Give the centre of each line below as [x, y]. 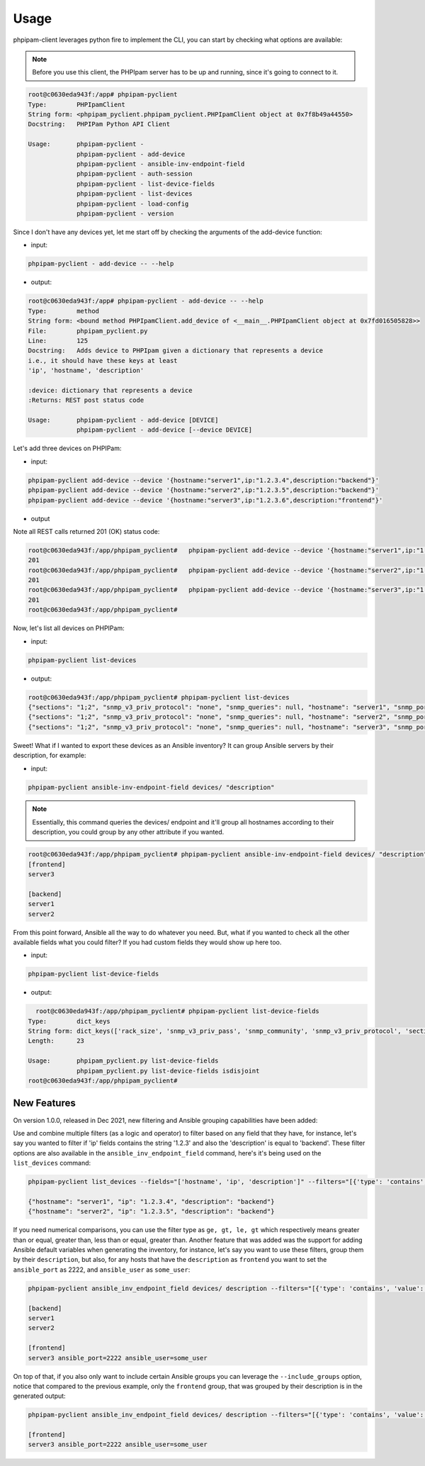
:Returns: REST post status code [86, 400]
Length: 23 [56, 1041]
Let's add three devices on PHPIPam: [67, 448]
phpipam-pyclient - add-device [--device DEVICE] [165, 430]
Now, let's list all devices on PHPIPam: [69, 628]
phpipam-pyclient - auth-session [135, 174]
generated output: [40, 1396]
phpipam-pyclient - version [125, 214]
